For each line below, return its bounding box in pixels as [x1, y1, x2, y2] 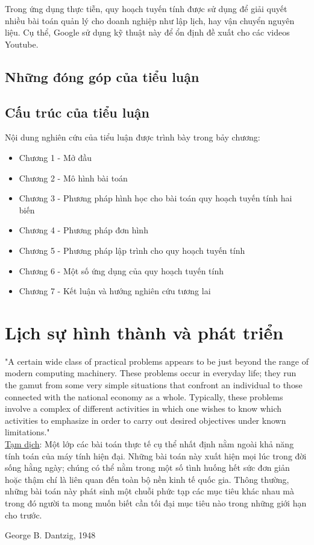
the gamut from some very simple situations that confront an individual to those [5, 379, 303, 391]
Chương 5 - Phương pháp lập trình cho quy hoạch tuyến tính [19, 244, 245, 256]
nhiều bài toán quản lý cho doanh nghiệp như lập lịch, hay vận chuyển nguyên [5, 14, 295, 27]
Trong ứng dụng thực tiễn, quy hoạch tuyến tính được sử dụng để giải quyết [5, 2, 287, 14]
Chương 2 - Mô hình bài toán [19, 171, 128, 184]
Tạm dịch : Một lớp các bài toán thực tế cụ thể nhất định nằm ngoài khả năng [5, 437, 294, 450]
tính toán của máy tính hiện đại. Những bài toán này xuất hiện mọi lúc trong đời [5, 449, 307, 462]
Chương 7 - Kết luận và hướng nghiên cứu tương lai [19, 285, 211, 297]
